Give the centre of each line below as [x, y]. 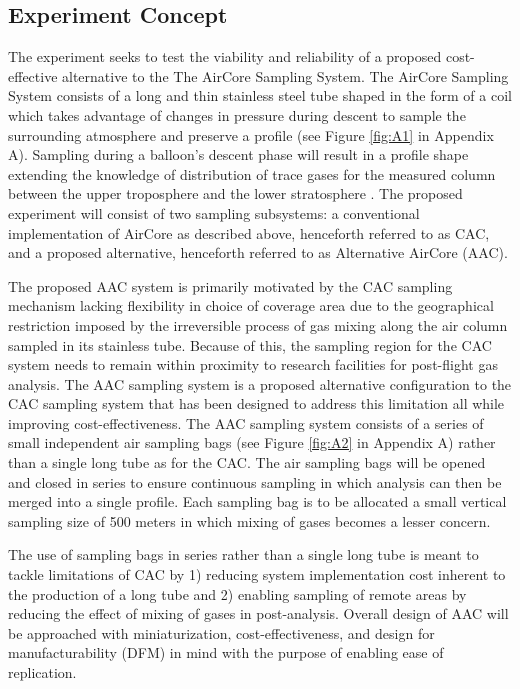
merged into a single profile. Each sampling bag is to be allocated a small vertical [257, 501]
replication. [42, 672]
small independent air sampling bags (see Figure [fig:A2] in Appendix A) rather [252, 442]
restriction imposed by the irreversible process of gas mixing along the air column [258, 324]
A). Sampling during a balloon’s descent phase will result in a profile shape [238, 154]
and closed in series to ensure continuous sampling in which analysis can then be [255, 481]
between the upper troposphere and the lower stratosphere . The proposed [235, 193]
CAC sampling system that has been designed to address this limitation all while [256, 403]
